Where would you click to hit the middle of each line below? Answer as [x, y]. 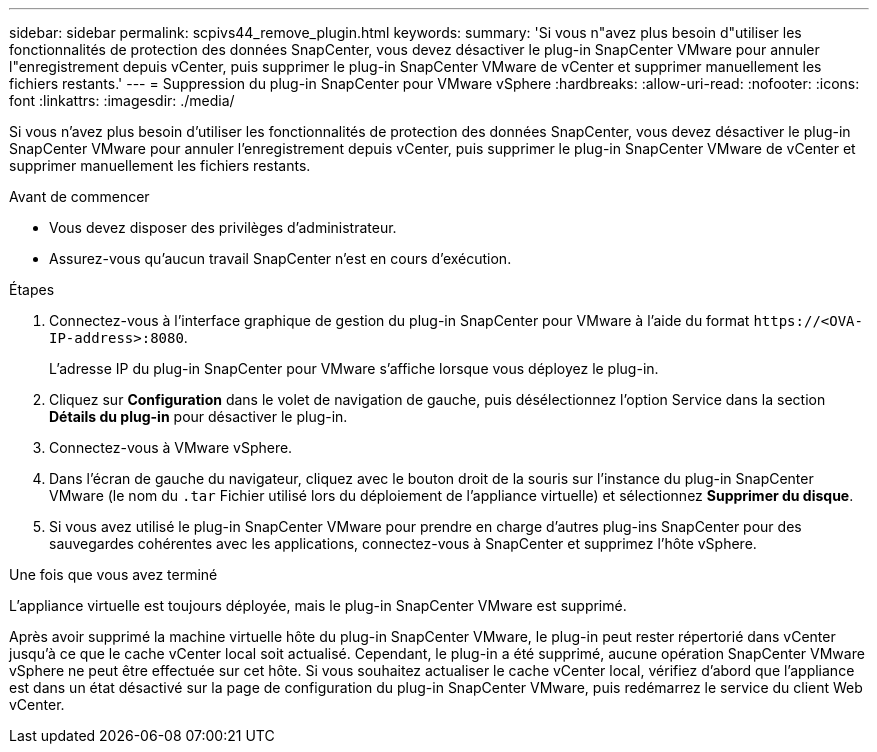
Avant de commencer [79, 196]
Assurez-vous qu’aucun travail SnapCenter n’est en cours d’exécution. [280, 258]
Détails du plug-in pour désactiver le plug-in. [198, 416]
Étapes [32, 289]
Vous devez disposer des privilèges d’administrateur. [223, 227]
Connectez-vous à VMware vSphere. [171, 447]
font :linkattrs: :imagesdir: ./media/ [122, 100]
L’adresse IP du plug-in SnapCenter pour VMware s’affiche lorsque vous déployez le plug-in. [354, 368]
